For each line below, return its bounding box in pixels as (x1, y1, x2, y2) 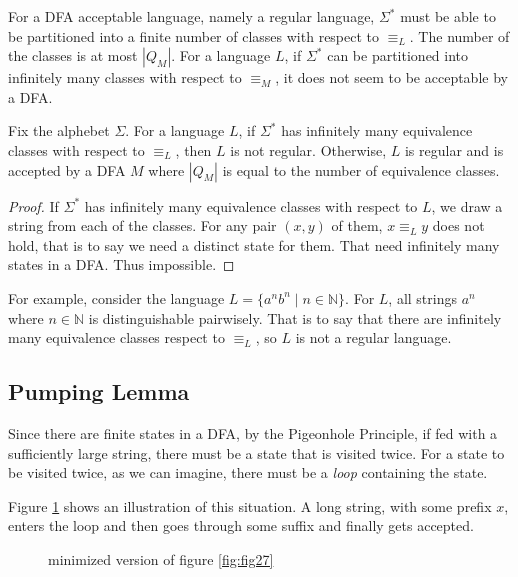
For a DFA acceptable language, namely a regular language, (8, 6, 375, 26)
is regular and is (404, 139, 504, 160)
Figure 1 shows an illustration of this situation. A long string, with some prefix (8, 495, 492, 516)
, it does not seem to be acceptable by (275, 67, 508, 88)
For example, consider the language (8, 287, 225, 308)
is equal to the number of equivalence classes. (222, 159, 500, 180)
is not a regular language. (295, 327, 452, 348)
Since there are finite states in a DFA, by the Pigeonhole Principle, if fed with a (8, 422, 498, 443)
